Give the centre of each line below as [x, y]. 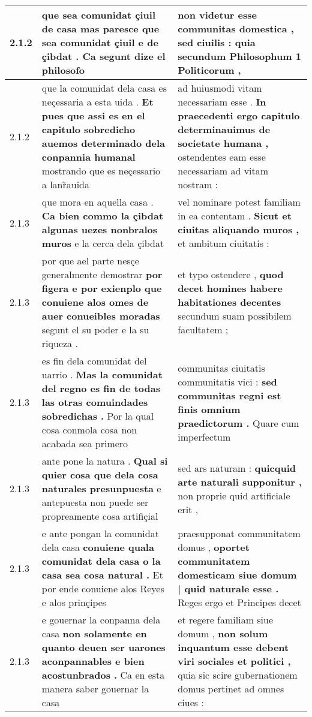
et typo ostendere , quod [231, 274]
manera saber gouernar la [95, 689]
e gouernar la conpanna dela [101, 620]
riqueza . [60, 343]
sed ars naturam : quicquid [237, 468]
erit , [188, 509]
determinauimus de [224, 129]
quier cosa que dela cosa [100, 475]
